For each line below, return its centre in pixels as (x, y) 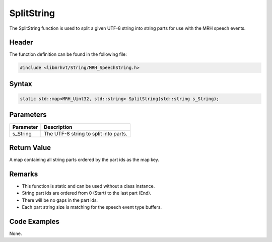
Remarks (24, 174)
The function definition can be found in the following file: (68, 54)
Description (58, 127)
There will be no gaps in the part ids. (60, 200)
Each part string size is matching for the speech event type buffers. (92, 207)
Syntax (21, 84)
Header (21, 43)
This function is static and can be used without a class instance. (88, 186)
